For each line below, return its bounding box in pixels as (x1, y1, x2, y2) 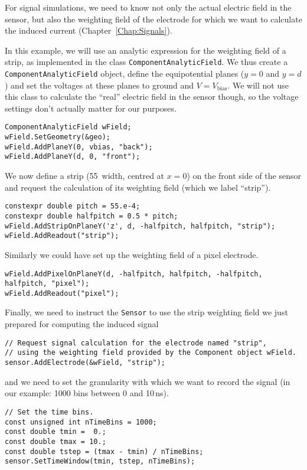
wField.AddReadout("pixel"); (5, 289, 119, 298)
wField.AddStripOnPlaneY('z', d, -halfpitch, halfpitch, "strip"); (5, 221, 276, 230)
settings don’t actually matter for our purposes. (5, 102, 177, 114)
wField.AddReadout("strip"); (5, 231, 119, 240)
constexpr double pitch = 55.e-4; (5, 202, 141, 211)
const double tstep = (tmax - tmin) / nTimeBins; (5, 447, 204, 456)
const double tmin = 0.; (5, 427, 106, 436)
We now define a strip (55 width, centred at (5, 169, 165, 182)
